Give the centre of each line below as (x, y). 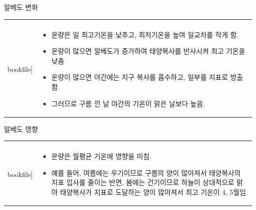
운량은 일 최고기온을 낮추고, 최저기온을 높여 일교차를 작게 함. (145, 34)
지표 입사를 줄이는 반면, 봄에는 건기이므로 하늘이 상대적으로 (143, 182)
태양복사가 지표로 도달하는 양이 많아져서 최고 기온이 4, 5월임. (154, 192)
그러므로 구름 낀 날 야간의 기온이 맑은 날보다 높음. (128, 103)
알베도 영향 (21, 129)
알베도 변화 (21, 7)
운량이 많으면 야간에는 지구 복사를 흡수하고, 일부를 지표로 (140, 77)
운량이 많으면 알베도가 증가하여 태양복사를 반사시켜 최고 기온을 (148, 51)
